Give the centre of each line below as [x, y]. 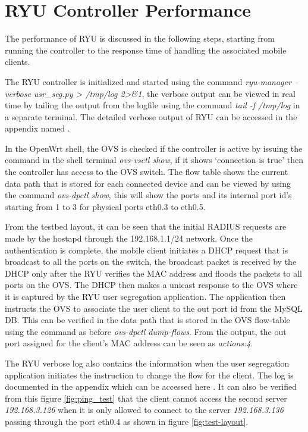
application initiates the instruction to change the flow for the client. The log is [149, 375]
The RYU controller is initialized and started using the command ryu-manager [148, 81]
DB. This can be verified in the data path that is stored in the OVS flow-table [147, 320]
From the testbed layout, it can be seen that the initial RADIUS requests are [146, 226]
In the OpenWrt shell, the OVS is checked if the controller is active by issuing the [154, 148]
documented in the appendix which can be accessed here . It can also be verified [151, 386]
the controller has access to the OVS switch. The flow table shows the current [147, 172]
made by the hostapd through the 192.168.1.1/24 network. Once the [129, 238]
